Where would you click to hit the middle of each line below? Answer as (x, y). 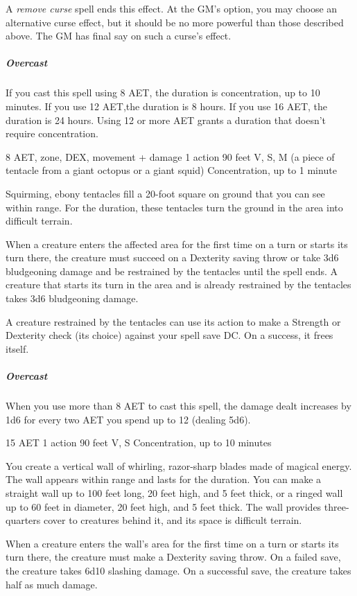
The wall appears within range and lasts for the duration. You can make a (164, 479)
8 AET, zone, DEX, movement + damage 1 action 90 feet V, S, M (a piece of (170, 156)
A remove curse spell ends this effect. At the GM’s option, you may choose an (172, 8)
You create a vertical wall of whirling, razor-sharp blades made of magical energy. (179, 465)
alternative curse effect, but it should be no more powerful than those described (175, 22)
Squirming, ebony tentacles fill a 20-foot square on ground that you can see (165, 193)
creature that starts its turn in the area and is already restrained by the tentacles (178, 284)
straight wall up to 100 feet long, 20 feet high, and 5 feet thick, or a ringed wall (174, 492)
